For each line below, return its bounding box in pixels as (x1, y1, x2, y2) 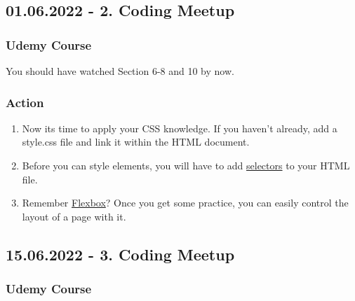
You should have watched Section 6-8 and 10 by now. (6, 64, 234, 78)
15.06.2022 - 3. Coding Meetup (6, 243, 235, 265)
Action (6, 93, 44, 111)
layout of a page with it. (22, 209, 126, 223)
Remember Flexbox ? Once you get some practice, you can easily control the (22, 195, 349, 210)
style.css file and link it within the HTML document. (22, 134, 250, 149)
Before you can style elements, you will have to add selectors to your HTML (22, 158, 350, 172)
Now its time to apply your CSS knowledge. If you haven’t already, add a (22, 120, 337, 135)
